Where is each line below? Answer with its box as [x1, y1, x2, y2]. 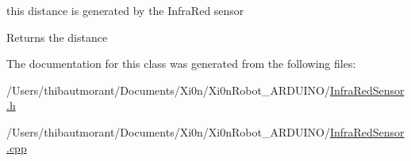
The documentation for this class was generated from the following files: [6, 55, 356, 72]
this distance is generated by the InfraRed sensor [6, 2, 244, 18]
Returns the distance [6, 28, 108, 45]
